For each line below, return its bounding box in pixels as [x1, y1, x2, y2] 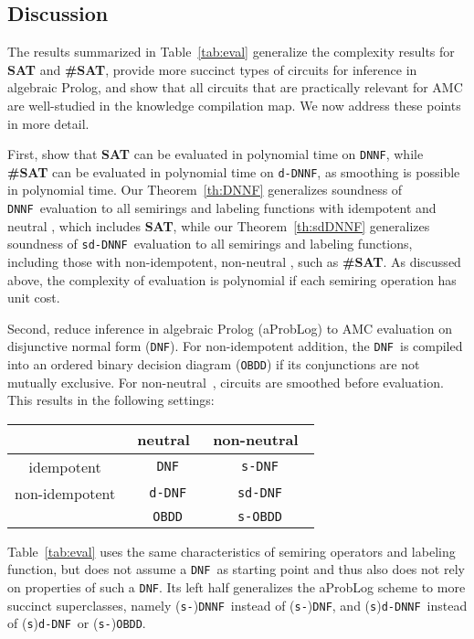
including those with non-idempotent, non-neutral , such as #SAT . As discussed [7, 251, 461, 271]
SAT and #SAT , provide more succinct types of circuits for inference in [7, 59, 417, 79]
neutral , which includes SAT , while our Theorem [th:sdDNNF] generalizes [7, 216, 430, 235]
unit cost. [7, 288, 60, 307]
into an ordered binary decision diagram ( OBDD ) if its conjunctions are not [7, 355, 420, 374]
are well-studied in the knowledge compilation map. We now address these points [7, 95, 461, 114]
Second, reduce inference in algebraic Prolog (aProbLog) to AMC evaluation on [7, 318, 452, 337]
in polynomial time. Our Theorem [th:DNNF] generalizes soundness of [7, 180, 403, 199]
